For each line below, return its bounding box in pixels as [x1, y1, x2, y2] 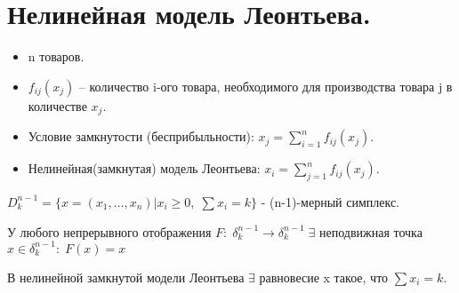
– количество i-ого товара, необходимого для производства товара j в [78, 76, 453, 95]
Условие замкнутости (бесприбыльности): [28, 127, 254, 146]
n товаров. [28, 47, 85, 66]
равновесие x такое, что [259, 267, 389, 286]
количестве [28, 96, 87, 115]
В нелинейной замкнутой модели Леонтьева [7, 267, 245, 286]
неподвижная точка [319, 222, 423, 241]
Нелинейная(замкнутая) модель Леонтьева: [28, 159, 261, 178]
